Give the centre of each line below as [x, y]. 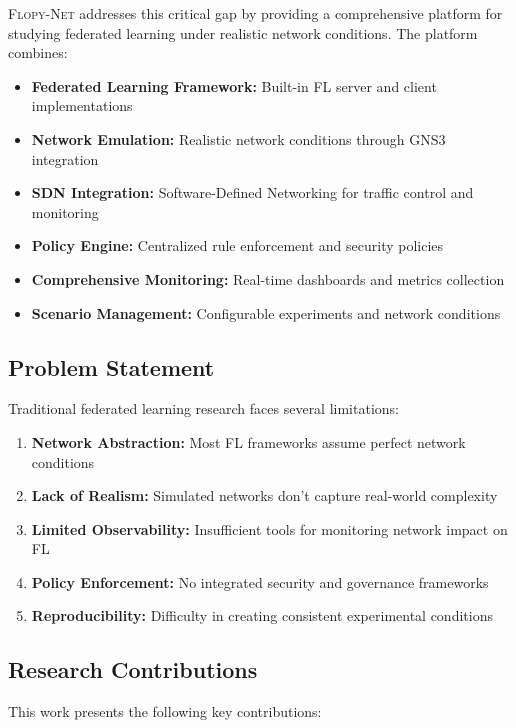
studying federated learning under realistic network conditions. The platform [243, 32]
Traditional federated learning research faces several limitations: [203, 408]
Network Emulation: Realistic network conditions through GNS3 [238, 138]
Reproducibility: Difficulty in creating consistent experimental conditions [262, 615]
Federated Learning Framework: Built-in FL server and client [234, 85]
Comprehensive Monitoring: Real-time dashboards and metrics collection [268, 278]
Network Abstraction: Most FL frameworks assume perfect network [248, 441]
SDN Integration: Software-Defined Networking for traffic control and [252, 192]
